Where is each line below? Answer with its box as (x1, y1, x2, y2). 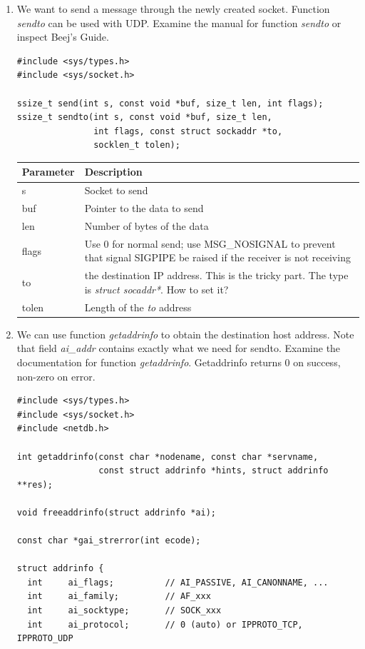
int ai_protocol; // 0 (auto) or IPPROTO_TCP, (27, 619, 303, 630)
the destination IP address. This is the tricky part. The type (84, 268, 349, 283)
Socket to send (84, 183, 148, 198)
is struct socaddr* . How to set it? (84, 281, 229, 296)
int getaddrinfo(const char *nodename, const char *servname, (16, 451, 319, 462)
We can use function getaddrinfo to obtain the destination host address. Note (16, 326, 354, 341)
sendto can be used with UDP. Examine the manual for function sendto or (16, 15, 341, 30)
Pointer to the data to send (84, 201, 204, 216)
